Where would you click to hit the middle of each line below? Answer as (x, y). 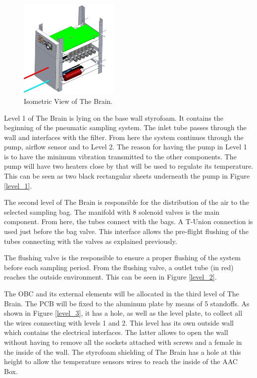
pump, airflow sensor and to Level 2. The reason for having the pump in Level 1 (126, 147)
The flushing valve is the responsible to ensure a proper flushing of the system (122, 258)
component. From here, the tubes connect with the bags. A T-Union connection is (128, 221)
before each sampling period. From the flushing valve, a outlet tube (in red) (119, 267)
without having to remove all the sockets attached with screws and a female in (123, 342)
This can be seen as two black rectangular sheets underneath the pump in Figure (127, 176)
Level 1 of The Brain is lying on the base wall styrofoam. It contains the (114, 118)
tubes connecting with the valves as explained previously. (91, 241)
